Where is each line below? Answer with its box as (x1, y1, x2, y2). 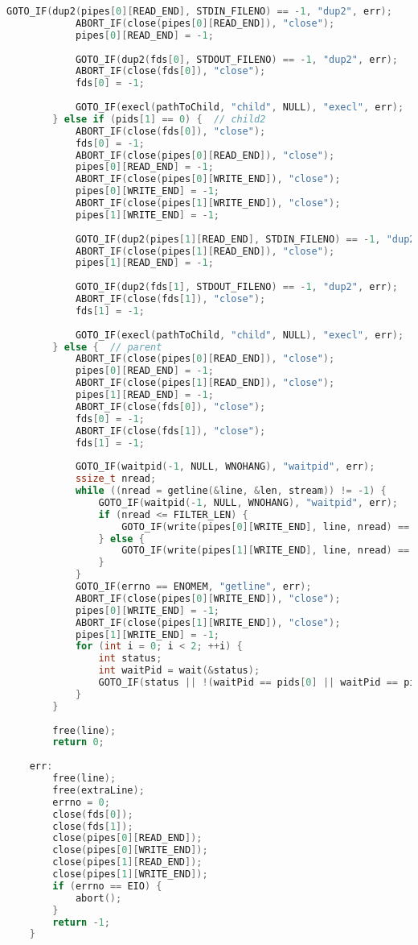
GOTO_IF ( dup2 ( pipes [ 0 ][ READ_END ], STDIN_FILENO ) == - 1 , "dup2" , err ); (6, 6, 392, 17)
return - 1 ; (52, 916, 110, 928)
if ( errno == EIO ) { (52, 880, 162, 892)
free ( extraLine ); (52, 784, 145, 796)
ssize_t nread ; (75, 473, 157, 485)
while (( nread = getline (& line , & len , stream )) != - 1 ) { (75, 485, 387, 496)
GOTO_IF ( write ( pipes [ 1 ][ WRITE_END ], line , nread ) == (121, 545, 410, 557)
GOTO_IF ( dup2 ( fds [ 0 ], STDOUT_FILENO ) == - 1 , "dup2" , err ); (75, 53, 399, 65)
